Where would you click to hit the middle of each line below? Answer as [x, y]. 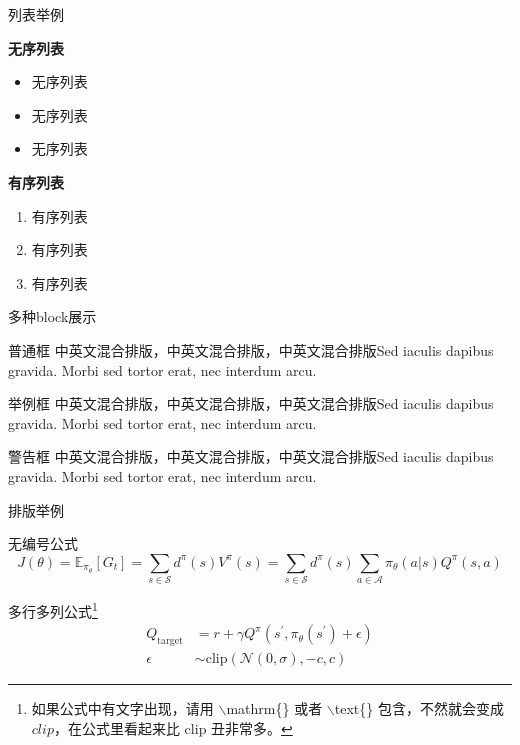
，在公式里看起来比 [116, 727]
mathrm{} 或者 [274, 708]
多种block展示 [52, 316]
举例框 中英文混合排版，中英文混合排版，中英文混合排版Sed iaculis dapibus [251, 403]
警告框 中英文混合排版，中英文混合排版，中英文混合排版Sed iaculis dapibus [251, 456]
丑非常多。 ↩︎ [252, 727]
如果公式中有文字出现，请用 [122, 708]
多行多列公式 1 [53, 609]
